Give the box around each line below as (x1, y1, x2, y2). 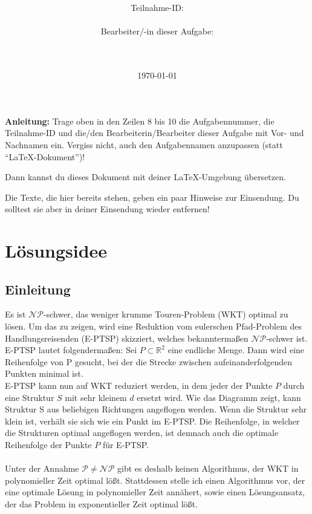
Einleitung (5, 279, 71, 298)
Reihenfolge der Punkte (5, 438, 92, 451)
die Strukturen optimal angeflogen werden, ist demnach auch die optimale (5, 426, 279, 439)
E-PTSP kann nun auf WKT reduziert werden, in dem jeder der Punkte (5, 379, 273, 392)
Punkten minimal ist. (5, 367, 83, 380)
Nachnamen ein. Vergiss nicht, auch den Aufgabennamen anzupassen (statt (5, 138, 283, 151)
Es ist (5, 308, 26, 320)
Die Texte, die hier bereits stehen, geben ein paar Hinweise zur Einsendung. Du (5, 190, 299, 203)
